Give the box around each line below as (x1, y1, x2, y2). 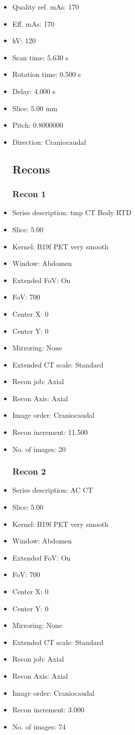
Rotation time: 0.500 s (12, 69, 81, 79)
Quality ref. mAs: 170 (12, 2, 79, 12)
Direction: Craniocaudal (12, 136, 86, 147)
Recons (12, 161, 50, 176)
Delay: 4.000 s (12, 85, 56, 96)
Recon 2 (12, 465, 46, 478)
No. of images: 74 (12, 721, 66, 731)
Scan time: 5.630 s (12, 52, 69, 62)
